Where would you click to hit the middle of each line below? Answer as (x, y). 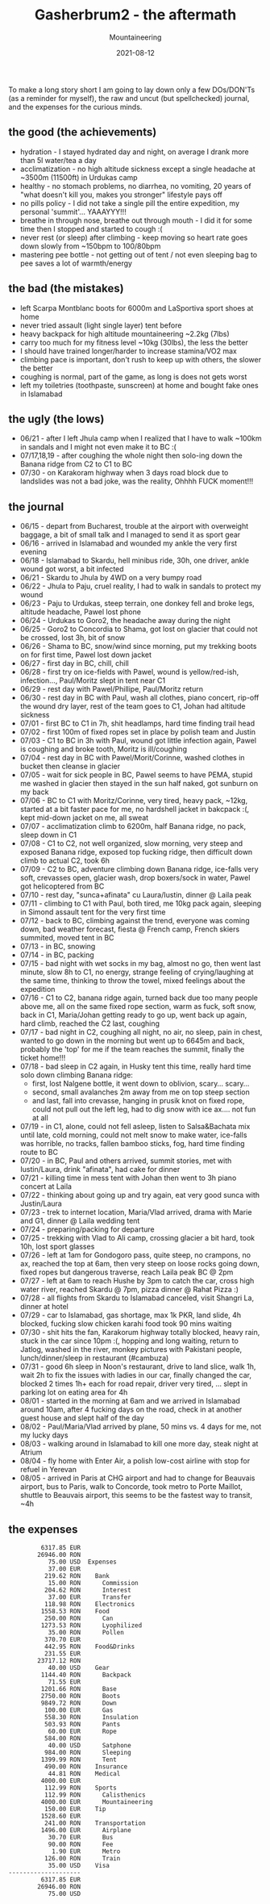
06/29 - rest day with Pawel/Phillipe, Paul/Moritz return (112, 689)
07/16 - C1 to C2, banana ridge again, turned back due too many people (139, 998)
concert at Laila (46, 1186)
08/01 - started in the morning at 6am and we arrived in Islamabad (130, 1401)
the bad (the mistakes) (66, 289)
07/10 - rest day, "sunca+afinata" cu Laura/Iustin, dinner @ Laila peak (136, 895)
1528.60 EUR (61, 1816)
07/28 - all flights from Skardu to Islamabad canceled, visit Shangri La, (137, 1298)
